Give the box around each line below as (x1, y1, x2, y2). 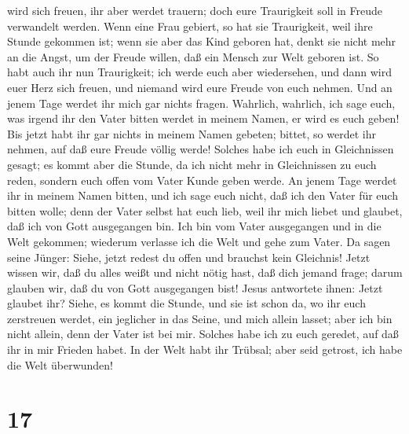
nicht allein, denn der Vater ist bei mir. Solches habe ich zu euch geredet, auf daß (7, 325, 399, 342)
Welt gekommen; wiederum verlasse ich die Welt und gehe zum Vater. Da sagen (7, 233, 391, 249)
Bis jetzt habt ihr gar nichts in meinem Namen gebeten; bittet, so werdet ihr (7, 125, 376, 142)
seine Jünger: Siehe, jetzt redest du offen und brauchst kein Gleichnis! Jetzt (7, 248, 371, 265)
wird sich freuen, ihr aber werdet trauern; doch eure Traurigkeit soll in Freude (7, 2, 382, 18)
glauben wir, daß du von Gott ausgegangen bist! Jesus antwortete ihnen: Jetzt (7, 279, 383, 296)
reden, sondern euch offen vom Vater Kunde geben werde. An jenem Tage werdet (7, 171, 397, 188)
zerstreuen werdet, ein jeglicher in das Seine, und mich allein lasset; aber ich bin (7, 310, 393, 326)
